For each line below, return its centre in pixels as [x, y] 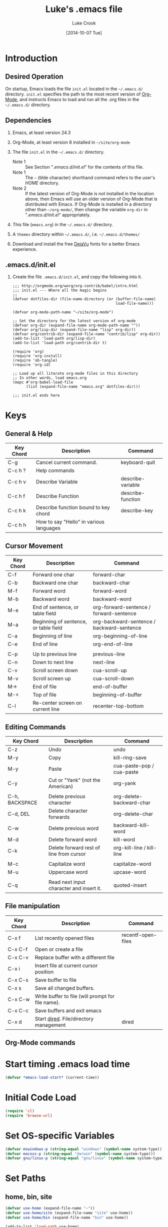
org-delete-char [133, 814]
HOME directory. [42, 183]
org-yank [124, 783]
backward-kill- [131, 825]
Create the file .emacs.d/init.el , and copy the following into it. [77, 277]
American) [61, 786]
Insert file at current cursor [66, 965]
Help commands [55, 470]
